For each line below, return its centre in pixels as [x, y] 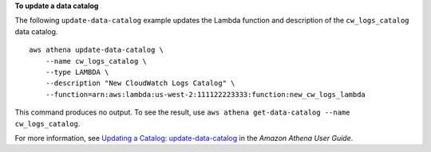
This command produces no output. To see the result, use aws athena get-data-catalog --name [182, 112]
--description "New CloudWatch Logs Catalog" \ [140, 83]
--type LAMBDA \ [77, 72]
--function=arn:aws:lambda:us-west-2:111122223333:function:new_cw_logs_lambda [206, 94]
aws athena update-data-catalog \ [96, 50]
